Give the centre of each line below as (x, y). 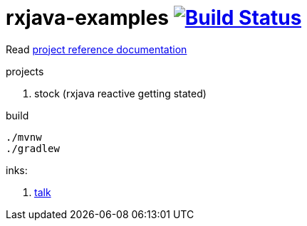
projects (25, 71)
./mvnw (24, 137)
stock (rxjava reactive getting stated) (120, 93)
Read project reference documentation (97, 49)
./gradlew (33, 148)
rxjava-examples (88, 18)
